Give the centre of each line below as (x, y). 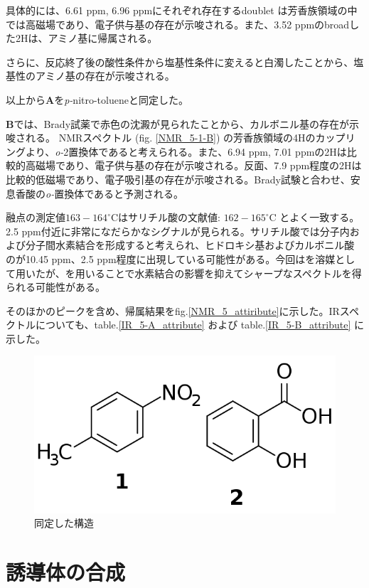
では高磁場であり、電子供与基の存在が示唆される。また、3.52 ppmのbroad (178, 24)
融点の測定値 (36, 217)
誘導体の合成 (66, 572)
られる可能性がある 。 (55, 287)
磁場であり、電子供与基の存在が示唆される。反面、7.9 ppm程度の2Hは (198, 165)
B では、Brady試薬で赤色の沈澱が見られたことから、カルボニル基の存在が (178, 123)
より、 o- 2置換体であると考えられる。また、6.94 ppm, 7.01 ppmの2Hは (186, 151)
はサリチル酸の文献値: (169, 217)
